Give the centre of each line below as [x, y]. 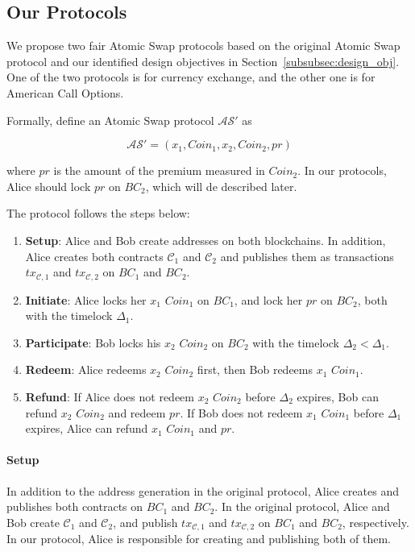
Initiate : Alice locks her [86, 299]
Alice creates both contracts [94, 256]
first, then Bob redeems [255, 369]
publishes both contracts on [75, 506]
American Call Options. [65, 92]
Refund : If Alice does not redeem [110, 396]
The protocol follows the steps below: [98, 213]
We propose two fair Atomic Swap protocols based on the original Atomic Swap [203, 46]
